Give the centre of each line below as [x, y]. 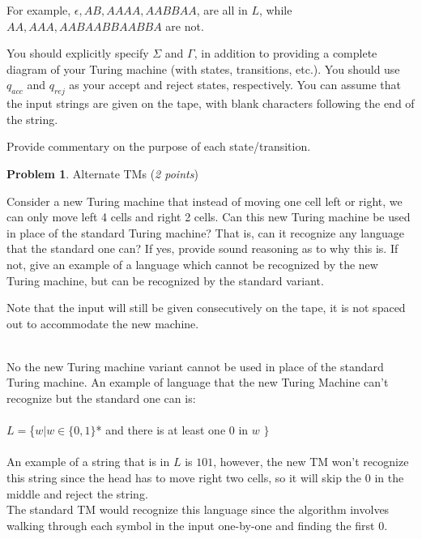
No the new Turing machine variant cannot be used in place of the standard [195, 366]
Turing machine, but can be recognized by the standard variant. [165, 280]
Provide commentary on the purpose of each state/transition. [159, 146]
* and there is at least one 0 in [172, 430]
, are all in [222, 10]
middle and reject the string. [77, 493]
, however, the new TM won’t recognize [311, 462]
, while [275, 10]
